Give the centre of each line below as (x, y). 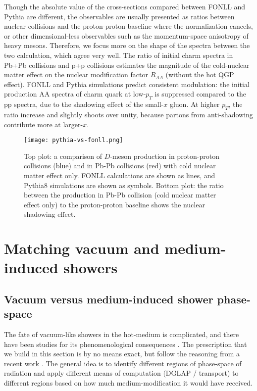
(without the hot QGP (200, 74)
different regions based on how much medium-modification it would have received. (128, 383)
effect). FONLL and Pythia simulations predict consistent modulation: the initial (127, 84)
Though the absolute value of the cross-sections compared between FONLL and (125, 6)
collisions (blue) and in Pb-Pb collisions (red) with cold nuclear (120, 166)
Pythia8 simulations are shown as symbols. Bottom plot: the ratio (124, 185)
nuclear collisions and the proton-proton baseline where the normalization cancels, (128, 26)
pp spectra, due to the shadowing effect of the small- (84, 104)
